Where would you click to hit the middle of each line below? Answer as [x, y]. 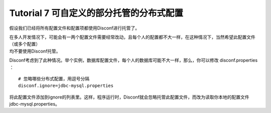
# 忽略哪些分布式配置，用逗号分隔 [54, 78]
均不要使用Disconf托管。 [35, 51]
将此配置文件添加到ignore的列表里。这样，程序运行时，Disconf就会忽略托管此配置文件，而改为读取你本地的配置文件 [129, 97]
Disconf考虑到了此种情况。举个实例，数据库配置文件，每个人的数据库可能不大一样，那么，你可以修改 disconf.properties [133, 60]
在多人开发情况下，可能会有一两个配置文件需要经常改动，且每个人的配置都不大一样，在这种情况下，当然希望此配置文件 [132, 37]
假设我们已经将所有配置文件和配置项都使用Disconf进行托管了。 [75, 28]
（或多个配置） [25, 44]
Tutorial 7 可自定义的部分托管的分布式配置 [96, 13]
